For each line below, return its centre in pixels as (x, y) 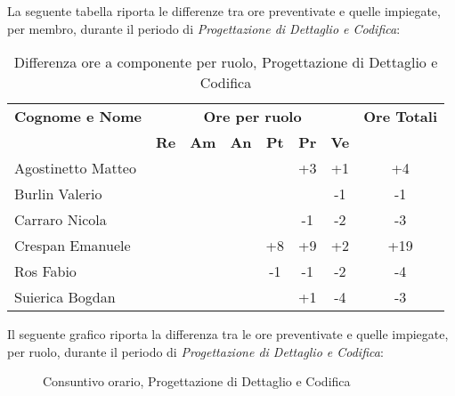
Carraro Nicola (61, 220)
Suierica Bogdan (65, 297)
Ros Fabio (45, 271)
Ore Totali (401, 117)
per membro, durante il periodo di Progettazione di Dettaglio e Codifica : (204, 28)
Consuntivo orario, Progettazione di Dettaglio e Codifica (197, 381)
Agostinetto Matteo (75, 168)
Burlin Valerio (58, 194)
